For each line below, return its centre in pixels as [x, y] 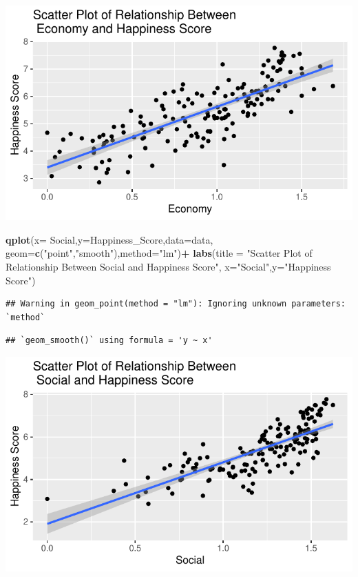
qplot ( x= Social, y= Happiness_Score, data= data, [109, 239]
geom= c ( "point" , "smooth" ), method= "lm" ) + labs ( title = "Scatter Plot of [159, 253]
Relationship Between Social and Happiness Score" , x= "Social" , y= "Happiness [168, 266]
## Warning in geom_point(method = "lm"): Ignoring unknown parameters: [176, 304]
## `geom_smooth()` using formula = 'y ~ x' [109, 341]
